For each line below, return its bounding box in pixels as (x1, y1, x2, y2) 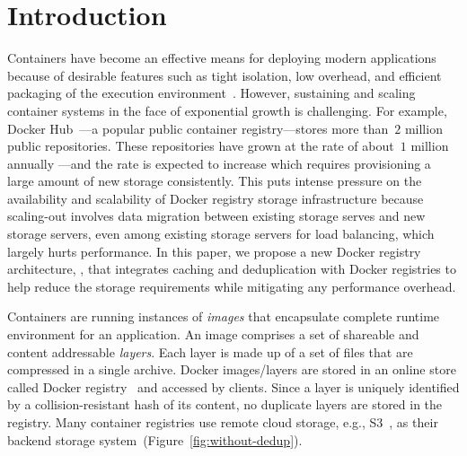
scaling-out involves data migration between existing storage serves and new (7, 206, 426, 225)
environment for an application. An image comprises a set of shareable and (7, 325, 419, 344)
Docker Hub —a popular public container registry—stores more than (7, 118, 389, 137)
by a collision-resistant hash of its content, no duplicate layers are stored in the (7, 395, 443, 414)
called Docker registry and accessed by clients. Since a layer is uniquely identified (7, 377, 460, 396)
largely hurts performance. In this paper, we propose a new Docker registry (7, 241, 421, 260)
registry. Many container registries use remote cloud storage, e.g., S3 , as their (7, 413, 438, 431)
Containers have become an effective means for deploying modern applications (7, 48, 436, 67)
